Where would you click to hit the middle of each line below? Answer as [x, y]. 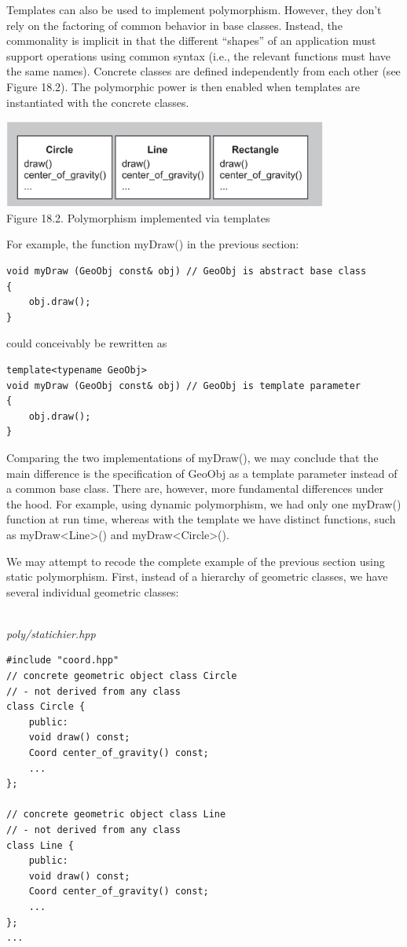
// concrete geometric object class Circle [122, 676]
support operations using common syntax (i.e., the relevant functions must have [199, 55]
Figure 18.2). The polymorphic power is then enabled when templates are [183, 86]
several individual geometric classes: [93, 591]
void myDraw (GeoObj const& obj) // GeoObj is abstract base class [187, 271]
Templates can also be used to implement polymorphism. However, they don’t [194, 9]
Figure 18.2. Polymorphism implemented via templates [138, 217]
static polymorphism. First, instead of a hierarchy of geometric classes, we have [197, 576]
